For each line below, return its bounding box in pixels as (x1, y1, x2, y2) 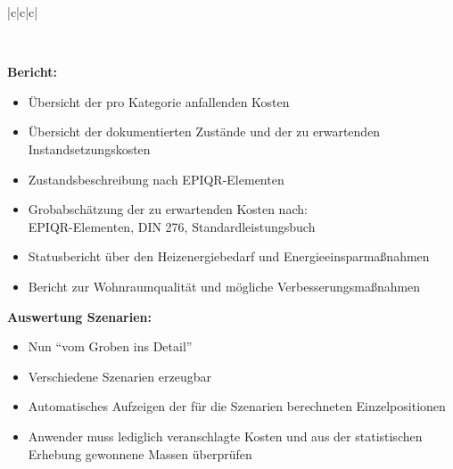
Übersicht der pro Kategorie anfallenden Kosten (28, 92, 290, 111)
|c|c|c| (7, 3, 38, 21)
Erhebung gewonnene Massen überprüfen (28, 444, 252, 463)
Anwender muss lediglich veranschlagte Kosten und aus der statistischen (28, 426, 423, 445)
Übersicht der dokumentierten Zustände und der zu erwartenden (28, 122, 381, 141)
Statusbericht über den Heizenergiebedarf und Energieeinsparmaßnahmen (28, 247, 430, 266)
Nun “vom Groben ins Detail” (28, 337, 193, 356)
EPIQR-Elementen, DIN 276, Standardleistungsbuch (28, 217, 316, 235)
